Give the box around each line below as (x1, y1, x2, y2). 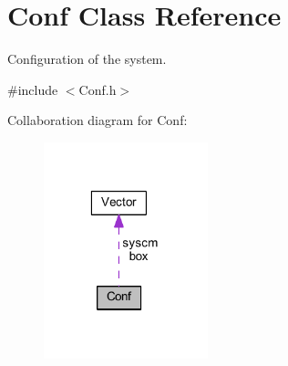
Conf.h (78, 79, 117, 99)
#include (7, 79, 58, 99)
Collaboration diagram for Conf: (7, 110, 188, 130)
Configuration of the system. (7, 49, 167, 68)
